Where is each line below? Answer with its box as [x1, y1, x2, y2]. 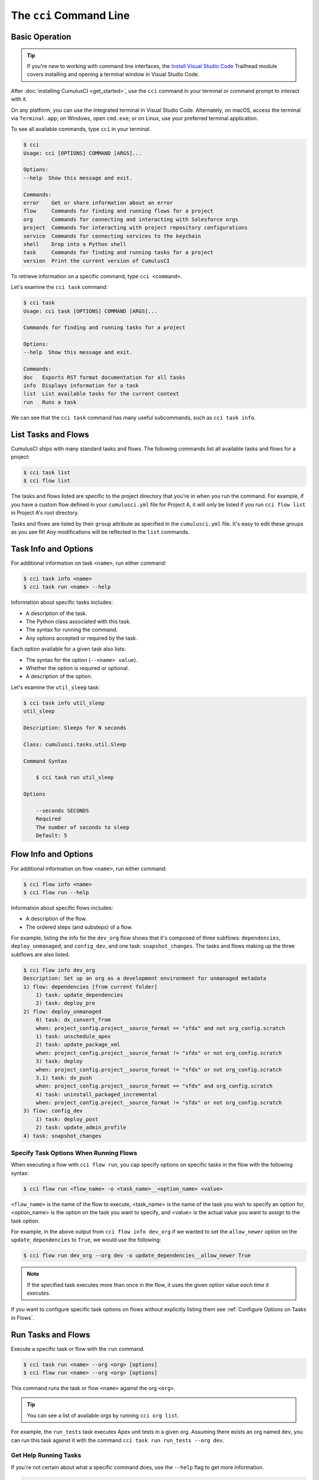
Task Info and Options [11, 543, 94, 554]
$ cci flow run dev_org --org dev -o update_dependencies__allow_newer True [23, 1252, 251, 1259]
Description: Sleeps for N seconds [23, 724, 126, 731]
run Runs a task [23, 398, 77, 406]
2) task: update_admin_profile [35, 1124, 126, 1131]
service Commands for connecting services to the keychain [23, 233, 201, 239]
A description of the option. [25, 673, 93, 680]
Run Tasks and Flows [11, 1330, 90, 1340]
